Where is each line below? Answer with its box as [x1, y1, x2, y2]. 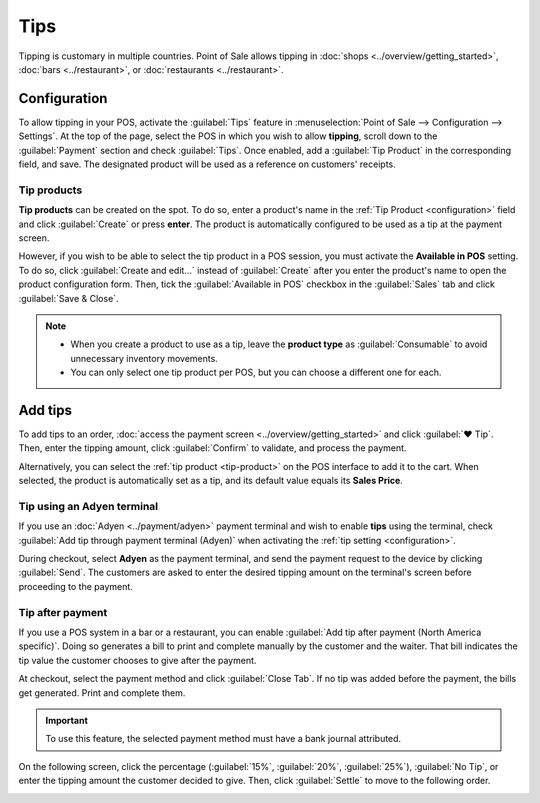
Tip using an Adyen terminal [18, 499, 159, 513]
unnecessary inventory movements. [70, 352, 219, 364]
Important [45, 714, 89, 726]
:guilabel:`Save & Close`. [18, 292, 119, 304]
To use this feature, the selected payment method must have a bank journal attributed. [45, 733, 402, 745]
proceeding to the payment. [18, 580, 134, 592]
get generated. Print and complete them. [18, 686, 186, 699]
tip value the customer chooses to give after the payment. [18, 654, 257, 666]
